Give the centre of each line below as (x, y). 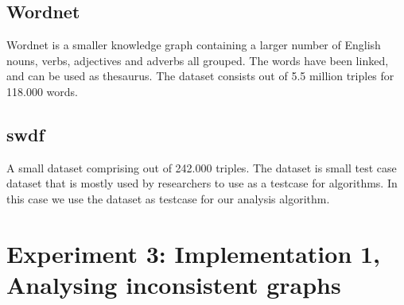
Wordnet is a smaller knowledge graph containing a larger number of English (194, 45)
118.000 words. (42, 91)
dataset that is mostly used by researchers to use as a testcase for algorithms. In (202, 183)
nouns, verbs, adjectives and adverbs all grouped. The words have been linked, (198, 60)
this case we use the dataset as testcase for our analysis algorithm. (168, 198)
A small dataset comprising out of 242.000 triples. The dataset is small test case (202, 167)
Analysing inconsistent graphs (174, 284)
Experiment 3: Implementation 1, (194, 253)
